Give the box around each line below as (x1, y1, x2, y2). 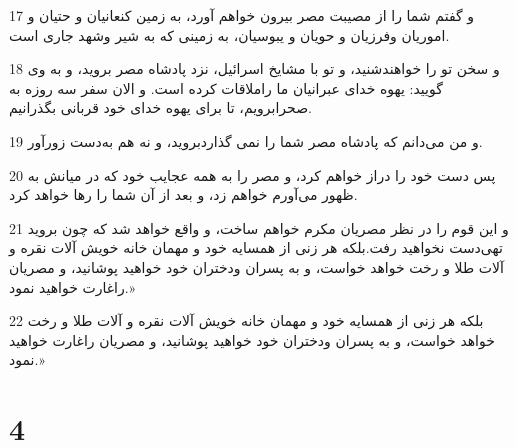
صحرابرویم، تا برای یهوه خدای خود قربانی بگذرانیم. (9, 97, 312, 118)
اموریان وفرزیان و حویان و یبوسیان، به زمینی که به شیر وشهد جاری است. (9, 24, 450, 45)
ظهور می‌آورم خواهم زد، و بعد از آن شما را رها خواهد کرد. (9, 184, 358, 205)
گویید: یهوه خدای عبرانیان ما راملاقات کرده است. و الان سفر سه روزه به (9, 77, 443, 98)
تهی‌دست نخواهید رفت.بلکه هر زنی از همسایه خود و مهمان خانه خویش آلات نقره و (9, 237, 503, 258)
